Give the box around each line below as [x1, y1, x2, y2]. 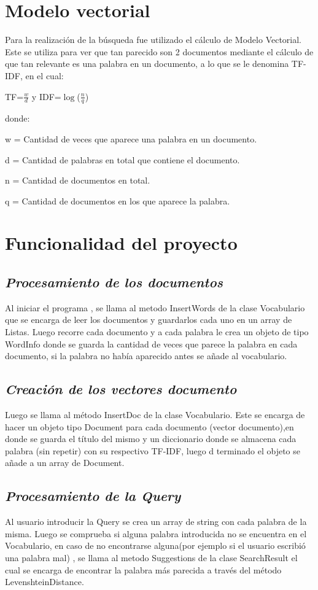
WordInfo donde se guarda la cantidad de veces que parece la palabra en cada [5, 337, 298, 350]
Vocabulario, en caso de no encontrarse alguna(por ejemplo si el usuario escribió [5, 539, 306, 552]
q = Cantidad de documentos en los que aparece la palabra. [5, 194, 230, 207]
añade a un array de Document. [5, 456, 125, 469]
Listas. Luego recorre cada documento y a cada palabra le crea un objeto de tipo [5, 325, 309, 338]
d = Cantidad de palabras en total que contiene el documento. [5, 153, 240, 166]
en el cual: [25, 69, 64, 82]
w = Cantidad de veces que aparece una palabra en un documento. [5, 132, 257, 145]
